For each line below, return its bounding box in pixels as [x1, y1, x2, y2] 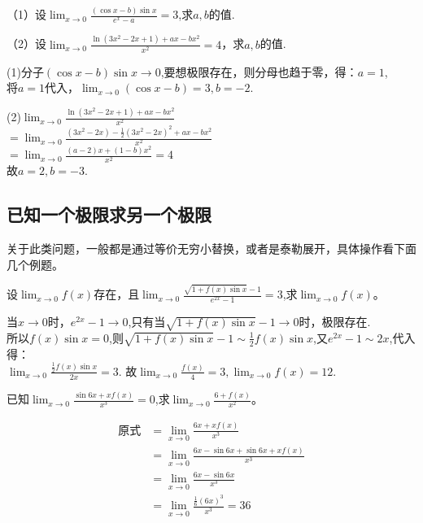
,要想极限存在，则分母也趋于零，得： [160, 63, 358, 80]
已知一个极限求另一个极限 [7, 202, 211, 227]
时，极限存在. [299, 313, 371, 330]
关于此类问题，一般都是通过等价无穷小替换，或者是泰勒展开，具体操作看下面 [7, 240, 416, 257]
